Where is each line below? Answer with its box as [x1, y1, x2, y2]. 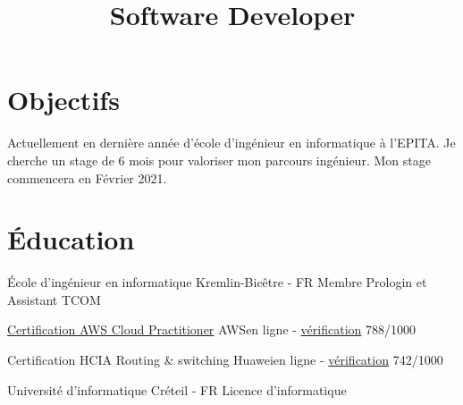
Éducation [7, 221, 135, 257]
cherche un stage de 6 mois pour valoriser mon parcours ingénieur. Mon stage [7, 150, 431, 169]
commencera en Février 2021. [7, 168, 167, 187]
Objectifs [7, 81, 120, 118]
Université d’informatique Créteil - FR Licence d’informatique [7, 380, 347, 399]
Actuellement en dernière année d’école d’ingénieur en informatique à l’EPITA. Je [7, 133, 456, 152]
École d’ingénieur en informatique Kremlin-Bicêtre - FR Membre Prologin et [7, 273, 427, 291]
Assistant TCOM [7, 290, 101, 308]
